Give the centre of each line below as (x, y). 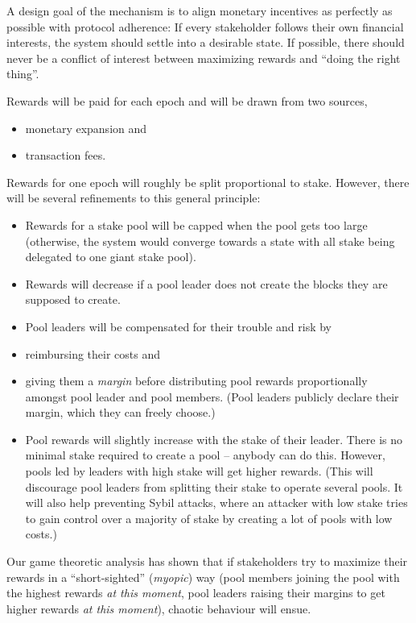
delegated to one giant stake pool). (111, 257)
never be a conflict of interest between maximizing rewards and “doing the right (204, 58)
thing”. (23, 74)
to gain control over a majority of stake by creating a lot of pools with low (209, 518)
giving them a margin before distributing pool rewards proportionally (196, 381)
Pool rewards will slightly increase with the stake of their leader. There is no (214, 439)
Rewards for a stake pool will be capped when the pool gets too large (196, 224)
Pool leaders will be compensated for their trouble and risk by (178, 326)
